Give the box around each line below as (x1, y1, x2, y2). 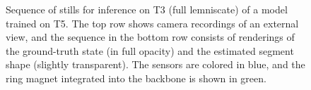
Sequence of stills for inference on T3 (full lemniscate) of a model (6, 2, 288, 16)
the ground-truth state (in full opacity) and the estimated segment (6, 43, 294, 58)
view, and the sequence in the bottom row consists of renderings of (6, 30, 295, 44)
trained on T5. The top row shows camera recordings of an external (6, 15, 299, 30)
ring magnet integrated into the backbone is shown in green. (6, 70, 266, 85)
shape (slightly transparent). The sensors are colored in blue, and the (6, 57, 305, 72)
